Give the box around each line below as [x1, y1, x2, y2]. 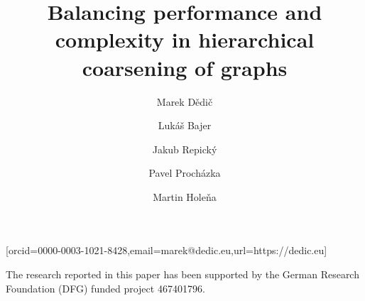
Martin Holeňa [153, 189, 217, 204]
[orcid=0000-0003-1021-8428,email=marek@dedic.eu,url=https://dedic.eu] [6, 243, 327, 258]
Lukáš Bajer [158, 118, 212, 133]
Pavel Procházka [148, 165, 221, 180]
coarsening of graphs [82, 53, 288, 82]
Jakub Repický [152, 141, 217, 156]
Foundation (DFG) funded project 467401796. [6, 280, 205, 295]
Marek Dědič [156, 94, 213, 109]
